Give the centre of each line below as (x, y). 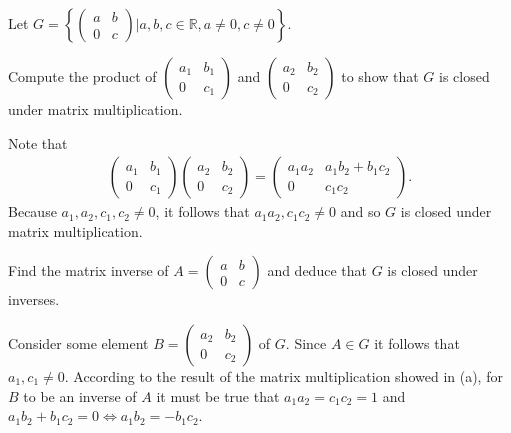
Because (32, 211)
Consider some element (78, 343)
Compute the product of (82, 76)
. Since (306, 343)
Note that (38, 142)
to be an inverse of (80, 395)
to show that (380, 76)
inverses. (34, 299)
